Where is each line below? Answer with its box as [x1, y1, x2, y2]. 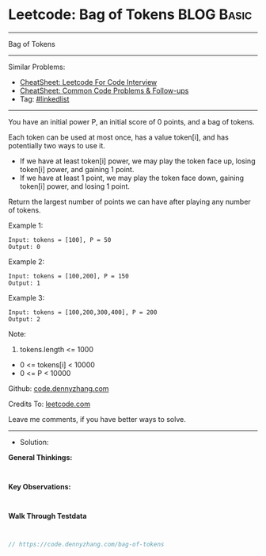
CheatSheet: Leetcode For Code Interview [19, 77, 158, 86]
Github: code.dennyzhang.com [8, 383, 109, 393]
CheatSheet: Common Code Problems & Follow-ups [19, 86, 189, 95]
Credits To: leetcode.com [8, 399, 91, 408]
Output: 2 [8, 315, 41, 323]
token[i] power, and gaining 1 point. [19, 164, 135, 174]
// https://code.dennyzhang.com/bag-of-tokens [8, 540, 165, 548]
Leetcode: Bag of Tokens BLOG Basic [8, 6, 253, 24]
